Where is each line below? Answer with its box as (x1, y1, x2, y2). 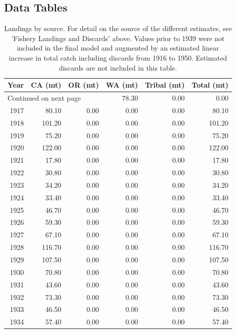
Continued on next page (7, 93, 81, 103)
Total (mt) (191, 80, 228, 90)
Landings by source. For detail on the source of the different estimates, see (4, 23, 232, 34)
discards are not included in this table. (58, 62, 177, 73)
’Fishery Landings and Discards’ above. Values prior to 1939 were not (11, 33, 225, 43)
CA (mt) (30, 80, 61, 90)
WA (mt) (105, 80, 138, 90)
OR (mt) (68, 80, 99, 90)
